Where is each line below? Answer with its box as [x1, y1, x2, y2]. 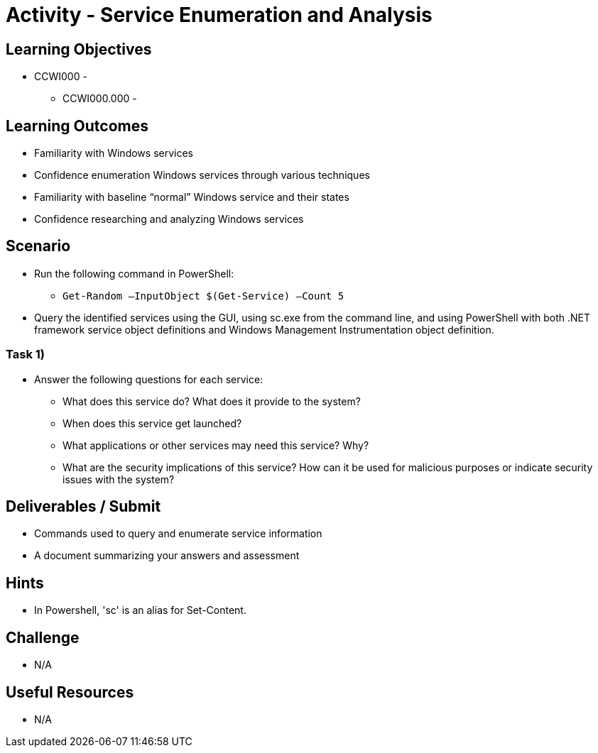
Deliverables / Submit [6, 498, 161, 516]
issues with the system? [62, 473, 175, 485]
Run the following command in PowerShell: [34, 267, 234, 280]
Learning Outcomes [6, 116, 148, 135]
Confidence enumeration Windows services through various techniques [34, 169, 370, 182]
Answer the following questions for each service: [34, 373, 263, 385]
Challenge [6, 628, 80, 647]
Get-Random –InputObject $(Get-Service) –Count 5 [62, 290, 344, 302]
